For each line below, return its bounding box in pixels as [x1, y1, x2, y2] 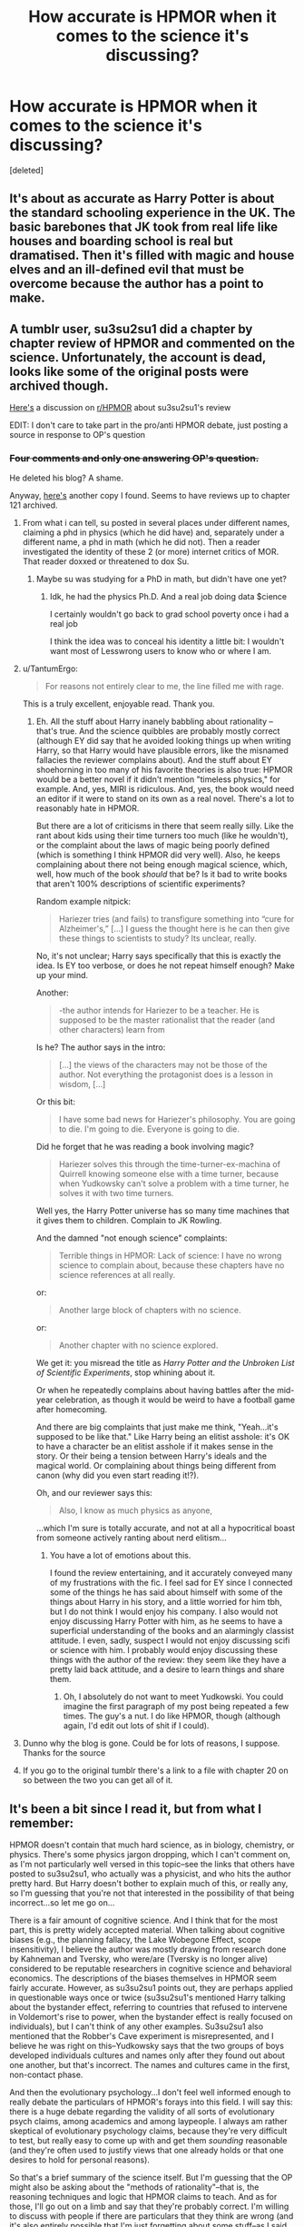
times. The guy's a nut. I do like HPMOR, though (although [63, 1710, 281, 1722]
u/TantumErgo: [22, 663, 79, 674]
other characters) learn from [58, 1024, 165, 1035]
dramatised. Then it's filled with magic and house [9, 248, 295, 263]
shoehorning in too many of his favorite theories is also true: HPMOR [35, 765, 293, 776]
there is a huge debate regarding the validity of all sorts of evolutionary [9, 2106, 275, 2117]
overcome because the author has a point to [9, 276, 264, 292]
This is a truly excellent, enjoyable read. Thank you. [22, 698, 215, 709]
